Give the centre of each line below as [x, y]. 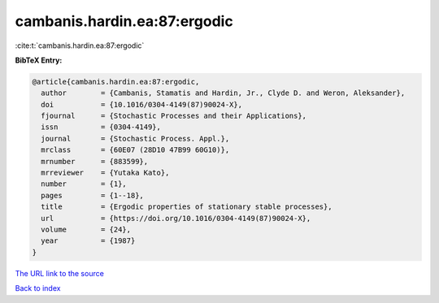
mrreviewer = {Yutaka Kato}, [105, 173]
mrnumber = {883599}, [95, 161]
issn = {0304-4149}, [101, 127]
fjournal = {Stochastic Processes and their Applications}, [174, 116]
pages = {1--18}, [92, 195]
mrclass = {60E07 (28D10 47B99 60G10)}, [135, 150]
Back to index [38, 288]
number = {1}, [84, 184]
